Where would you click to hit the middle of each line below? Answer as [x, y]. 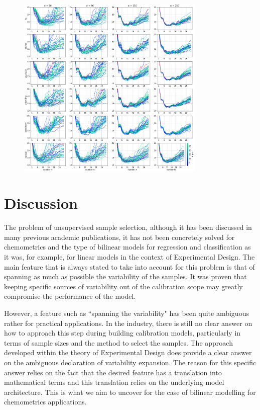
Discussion [41, 203]
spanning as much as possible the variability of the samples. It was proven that [125, 276]
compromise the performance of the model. [70, 296]
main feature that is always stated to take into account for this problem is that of [129, 266]
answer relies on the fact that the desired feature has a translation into [113, 372]
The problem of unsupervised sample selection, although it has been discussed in [128, 227]
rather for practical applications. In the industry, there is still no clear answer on [128, 323]
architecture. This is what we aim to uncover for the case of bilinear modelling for [130, 392]
